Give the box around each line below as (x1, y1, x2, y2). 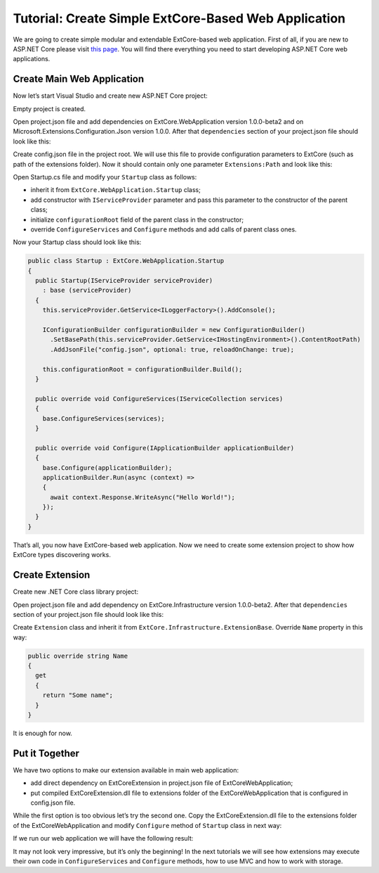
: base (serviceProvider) (42, 286, 132, 295)
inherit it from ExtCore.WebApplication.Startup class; (30, 186, 201, 194)
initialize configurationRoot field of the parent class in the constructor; (30, 215, 244, 224)
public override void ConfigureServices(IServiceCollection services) (35, 395, 284, 402)
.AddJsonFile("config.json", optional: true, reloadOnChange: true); (50, 345, 295, 353)
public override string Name (27, 651, 128, 660)
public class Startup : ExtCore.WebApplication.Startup (27, 257, 225, 265)
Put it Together (13, 747, 80, 759)
